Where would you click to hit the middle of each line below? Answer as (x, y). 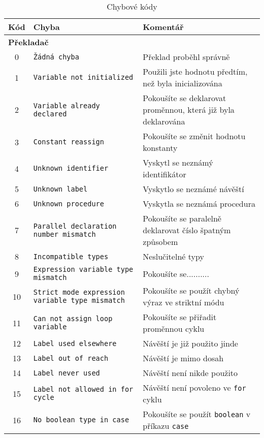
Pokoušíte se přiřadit (180, 317)
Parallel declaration (75, 226)
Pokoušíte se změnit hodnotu (194, 136)
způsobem (160, 242)
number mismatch (64, 234)
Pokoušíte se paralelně (182, 218)
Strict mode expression (79, 292)
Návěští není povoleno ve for (194, 387)
